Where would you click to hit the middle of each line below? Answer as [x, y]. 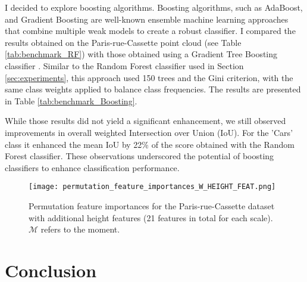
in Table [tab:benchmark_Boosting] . [71, 100]
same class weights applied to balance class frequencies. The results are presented [153, 89]
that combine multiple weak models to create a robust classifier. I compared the [150, 31]
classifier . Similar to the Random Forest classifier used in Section [124, 65]
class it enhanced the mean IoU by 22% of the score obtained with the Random [150, 144]
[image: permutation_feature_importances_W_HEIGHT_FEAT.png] [152, 187]
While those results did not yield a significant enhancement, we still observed [145, 121]
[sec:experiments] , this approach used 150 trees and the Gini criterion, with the [149, 77]
